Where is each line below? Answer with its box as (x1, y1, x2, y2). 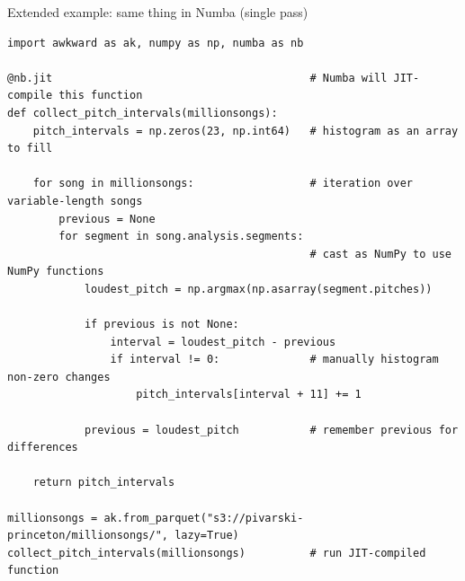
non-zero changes (7, 370, 111, 383)
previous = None (58, 212, 156, 225)
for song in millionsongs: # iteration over (32, 177, 414, 190)
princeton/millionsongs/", (7, 529, 168, 542)
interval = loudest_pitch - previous (110, 335, 336, 348)
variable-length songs (7, 194, 143, 207)
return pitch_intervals (32, 476, 175, 489)
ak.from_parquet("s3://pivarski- (103, 511, 304, 524)
